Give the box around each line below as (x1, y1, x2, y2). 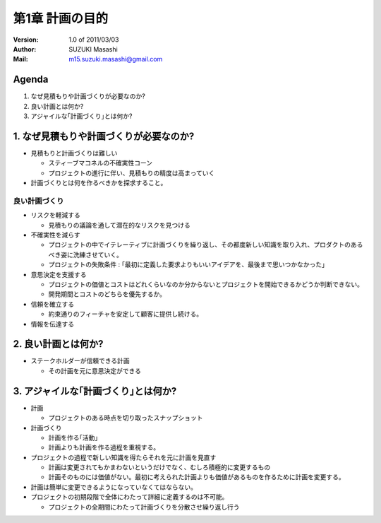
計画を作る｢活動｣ (48, 433, 98, 442)
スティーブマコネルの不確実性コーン (48, 159, 153, 168)
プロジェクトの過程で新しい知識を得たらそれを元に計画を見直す (30, 453, 217, 462)
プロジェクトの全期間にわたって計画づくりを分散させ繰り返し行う (48, 503, 240, 511)
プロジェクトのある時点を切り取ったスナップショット (48, 413, 203, 422)
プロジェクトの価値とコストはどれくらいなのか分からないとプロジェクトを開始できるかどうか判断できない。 (48, 280, 363, 288)
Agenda (13, 74, 49, 86)
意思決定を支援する (30, 270, 87, 278)
